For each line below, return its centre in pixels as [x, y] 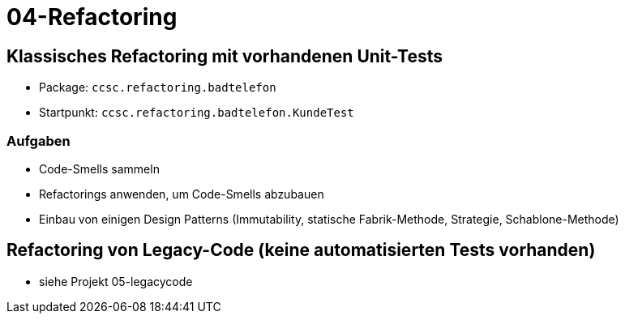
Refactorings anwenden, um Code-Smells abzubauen [182, 194]
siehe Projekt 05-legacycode [116, 281]
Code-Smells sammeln [99, 169]
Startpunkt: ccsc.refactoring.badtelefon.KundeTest [197, 113]
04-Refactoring [92, 17]
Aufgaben [39, 141]
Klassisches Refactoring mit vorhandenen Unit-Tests [225, 56]
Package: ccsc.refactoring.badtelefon [158, 87]
